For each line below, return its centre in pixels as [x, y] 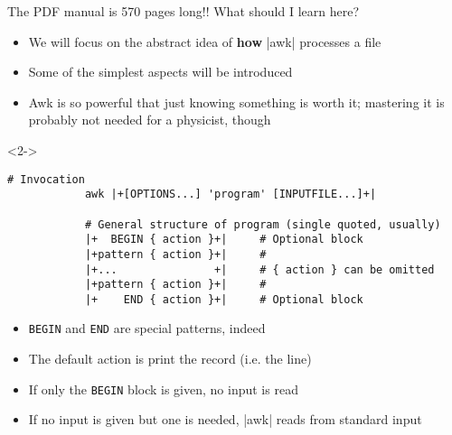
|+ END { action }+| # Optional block [224, 299]
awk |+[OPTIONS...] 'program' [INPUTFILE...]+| [231, 194]
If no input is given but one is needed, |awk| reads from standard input [225, 419]
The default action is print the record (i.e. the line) [170, 359]
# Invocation [46, 179]
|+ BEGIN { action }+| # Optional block [224, 240]
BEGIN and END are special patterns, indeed [147, 328]
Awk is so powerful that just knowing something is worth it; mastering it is [236, 102]
